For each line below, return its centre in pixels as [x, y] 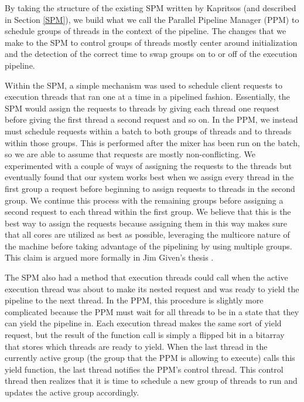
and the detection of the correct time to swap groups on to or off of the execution [151, 54]
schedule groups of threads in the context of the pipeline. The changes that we [146, 31]
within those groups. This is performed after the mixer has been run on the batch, [152, 142]
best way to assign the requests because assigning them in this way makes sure [146, 223]
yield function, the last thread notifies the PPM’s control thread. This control [144, 369]
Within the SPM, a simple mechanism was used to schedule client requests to [144, 85]
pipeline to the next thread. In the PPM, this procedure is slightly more [134, 300]
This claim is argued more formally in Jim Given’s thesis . [109, 257]
